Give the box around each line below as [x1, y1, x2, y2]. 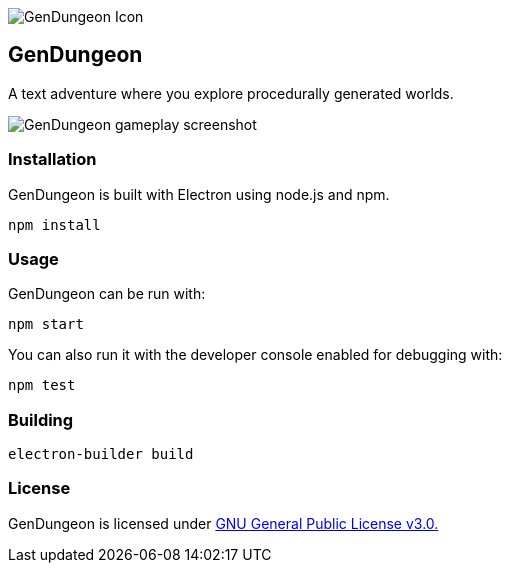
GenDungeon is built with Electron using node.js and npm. [8, 185, 390, 203]
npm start [8, 316, 84, 333]
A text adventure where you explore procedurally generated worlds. [8, 84, 454, 102]
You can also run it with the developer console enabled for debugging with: [8, 346, 503, 364]
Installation [8, 149, 97, 170]
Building [8, 409, 74, 430]
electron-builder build [8, 446, 194, 463]
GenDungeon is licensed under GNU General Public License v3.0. [8, 514, 439, 532]
